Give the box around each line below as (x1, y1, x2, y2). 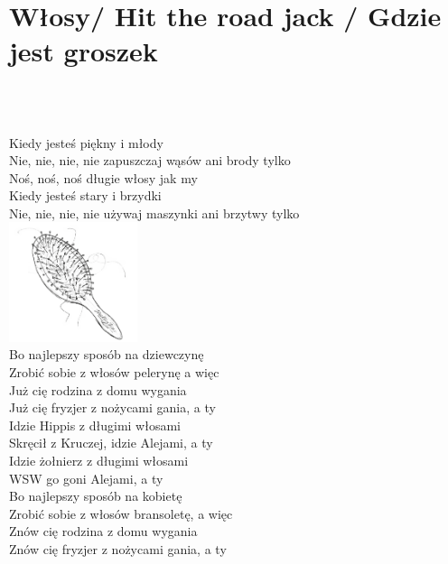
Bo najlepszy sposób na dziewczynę (9, 345, 204, 364)
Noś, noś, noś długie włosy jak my (9, 168, 198, 187)
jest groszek (9, 32, 158, 69)
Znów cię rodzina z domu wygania (9, 522, 198, 541)
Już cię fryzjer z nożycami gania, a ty (9, 398, 216, 417)
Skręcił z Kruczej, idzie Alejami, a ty (9, 433, 213, 452)
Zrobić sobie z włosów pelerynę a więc (9, 362, 219, 381)
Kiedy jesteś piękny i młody (9, 133, 163, 152)
